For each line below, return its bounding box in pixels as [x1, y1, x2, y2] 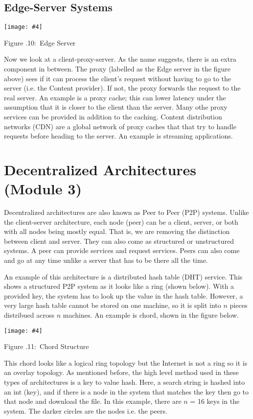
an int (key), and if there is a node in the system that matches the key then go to [4, 386, 249, 396]
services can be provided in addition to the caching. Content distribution [4, 112, 222, 122]
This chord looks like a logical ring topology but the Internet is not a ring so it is [4, 357, 248, 368]
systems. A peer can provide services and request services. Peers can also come [4, 245, 240, 256]
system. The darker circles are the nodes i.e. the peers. [4, 405, 167, 416]
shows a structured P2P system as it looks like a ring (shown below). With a [4, 281, 234, 291]
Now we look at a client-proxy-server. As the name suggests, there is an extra [4, 54, 236, 64]
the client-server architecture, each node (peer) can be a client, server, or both [4, 216, 238, 227]
